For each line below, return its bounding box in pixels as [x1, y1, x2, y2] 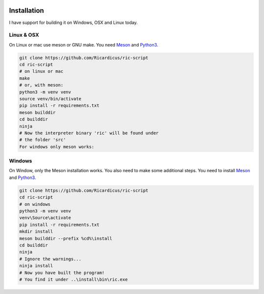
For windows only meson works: [19, 144, 95, 149]
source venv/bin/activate [19, 96, 82, 101]
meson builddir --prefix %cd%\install [19, 235, 112, 241]
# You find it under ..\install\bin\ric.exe [19, 276, 128, 282]
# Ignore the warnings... [19, 256, 82, 262]
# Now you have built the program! [19, 270, 105, 275]
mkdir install [19, 229, 53, 234]
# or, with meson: [19, 82, 64, 88]
